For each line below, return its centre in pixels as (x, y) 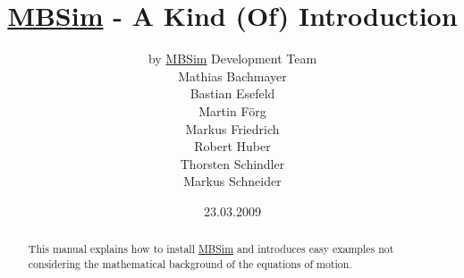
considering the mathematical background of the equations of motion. (190, 263)
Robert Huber (232, 146)
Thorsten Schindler (232, 163)
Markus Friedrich (232, 128)
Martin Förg (232, 110)
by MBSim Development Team (232, 59)
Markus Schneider (232, 181)
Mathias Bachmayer (232, 76)
